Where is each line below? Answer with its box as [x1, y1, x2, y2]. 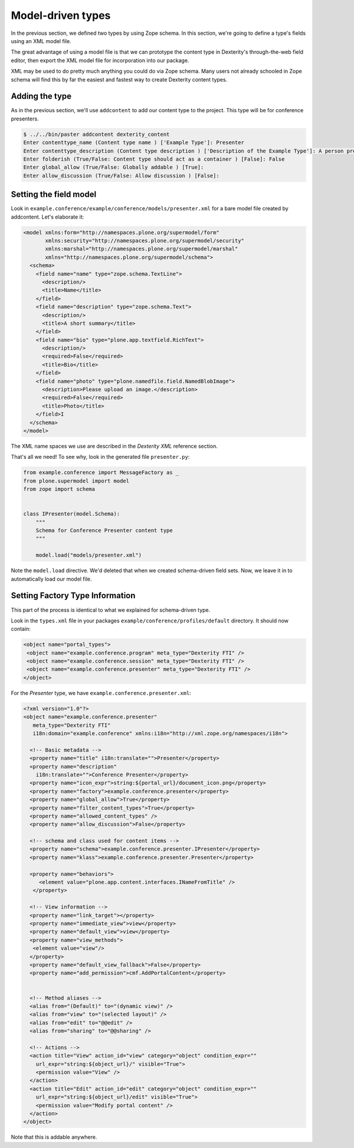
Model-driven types [11, 9, 111, 22]
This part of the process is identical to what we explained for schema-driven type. [11, 606, 211, 614]
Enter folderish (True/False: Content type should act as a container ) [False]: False [23, 155, 285, 162]
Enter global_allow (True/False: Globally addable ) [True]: [23, 164, 204, 171]
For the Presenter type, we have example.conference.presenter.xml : [11, 689, 191, 696]
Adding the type [11, 92, 72, 102]
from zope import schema [23, 486, 96, 493]
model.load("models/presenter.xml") [35, 552, 142, 559]
